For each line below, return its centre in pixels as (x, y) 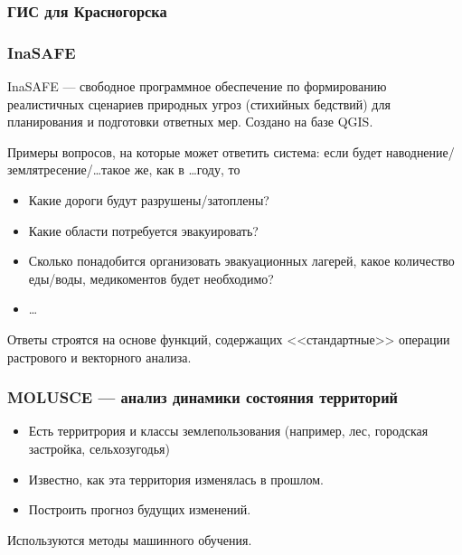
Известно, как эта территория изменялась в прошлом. (176, 479)
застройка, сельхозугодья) (99, 448)
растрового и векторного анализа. (99, 357)
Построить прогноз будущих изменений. (140, 509)
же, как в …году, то (187, 169)
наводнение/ (420, 151)
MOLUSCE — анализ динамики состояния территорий (203, 397)
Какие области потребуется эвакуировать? (143, 230)
